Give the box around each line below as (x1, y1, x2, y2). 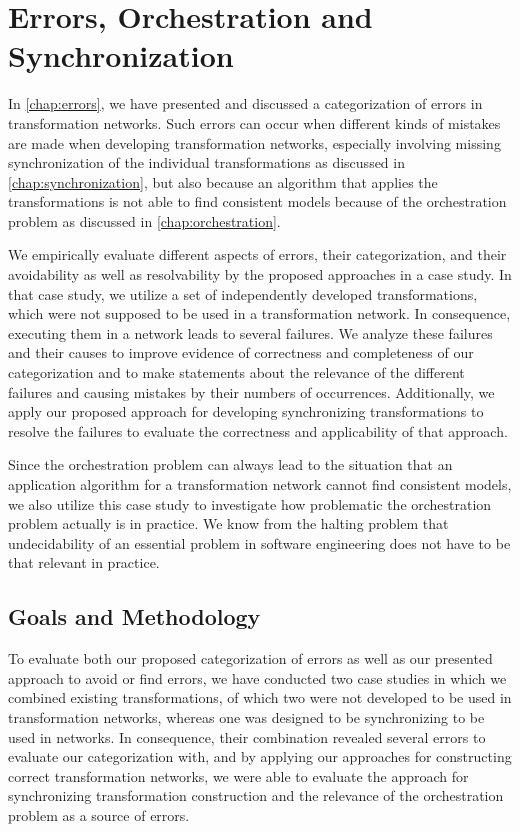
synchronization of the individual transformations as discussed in (8, 152, 405, 173)
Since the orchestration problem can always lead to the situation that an (8, 454, 453, 475)
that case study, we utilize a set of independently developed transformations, (8, 283, 478, 304)
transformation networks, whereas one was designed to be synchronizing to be (8, 706, 485, 727)
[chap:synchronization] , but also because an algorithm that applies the (8, 171, 438, 192)
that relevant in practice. (8, 552, 160, 573)
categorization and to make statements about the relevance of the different (8, 362, 465, 383)
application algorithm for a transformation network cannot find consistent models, (8, 474, 512, 494)
